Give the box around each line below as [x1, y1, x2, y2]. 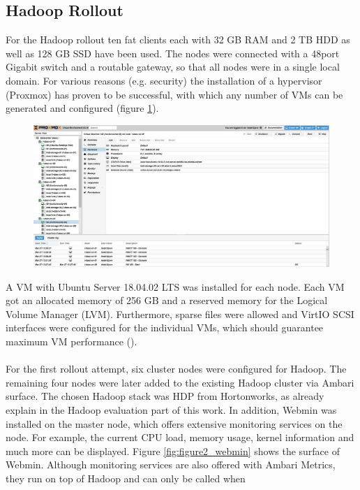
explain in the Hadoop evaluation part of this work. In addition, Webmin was [6, 403, 337, 417]
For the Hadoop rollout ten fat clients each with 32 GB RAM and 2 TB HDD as [6, 32, 350, 47]
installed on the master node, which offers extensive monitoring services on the [6, 416, 343, 431]
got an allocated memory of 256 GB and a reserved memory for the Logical [6, 293, 328, 308]
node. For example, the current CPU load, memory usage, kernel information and [6, 430, 354, 445]
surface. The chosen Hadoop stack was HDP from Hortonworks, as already [6, 389, 324, 403]
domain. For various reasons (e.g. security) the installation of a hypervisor [6, 73, 322, 87]
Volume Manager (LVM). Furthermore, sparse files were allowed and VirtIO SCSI [6, 306, 354, 321]
